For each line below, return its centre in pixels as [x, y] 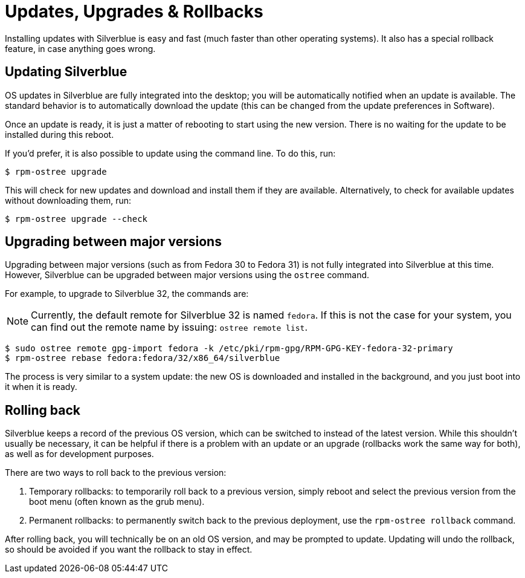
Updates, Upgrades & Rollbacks [134, 11]
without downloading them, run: [68, 200]
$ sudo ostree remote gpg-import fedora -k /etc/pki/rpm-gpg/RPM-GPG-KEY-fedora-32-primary [229, 349]
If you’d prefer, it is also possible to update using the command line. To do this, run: [170, 153]
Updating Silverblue [66, 72]
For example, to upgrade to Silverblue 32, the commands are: [127, 294]
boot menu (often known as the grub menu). [117, 502]
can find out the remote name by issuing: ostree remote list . [169, 327]
